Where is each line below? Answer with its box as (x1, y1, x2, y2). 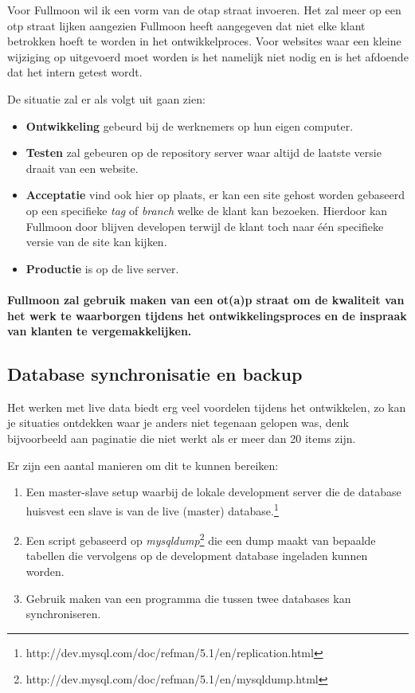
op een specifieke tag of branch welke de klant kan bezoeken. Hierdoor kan (25, 202, 388, 218)
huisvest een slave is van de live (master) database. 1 (25, 499, 279, 519)
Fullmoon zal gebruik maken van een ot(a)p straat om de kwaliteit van (7, 291, 405, 307)
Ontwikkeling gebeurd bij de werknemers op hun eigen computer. (25, 117, 354, 134)
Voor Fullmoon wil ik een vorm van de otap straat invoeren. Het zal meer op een (7, 2, 401, 18)
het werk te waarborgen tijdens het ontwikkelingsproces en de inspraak (7, 307, 407, 323)
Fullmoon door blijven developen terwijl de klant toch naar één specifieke (25, 217, 384, 234)
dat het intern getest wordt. (7, 64, 143, 80)
